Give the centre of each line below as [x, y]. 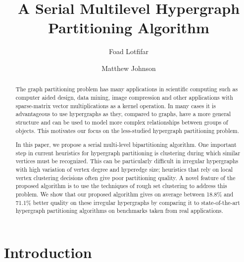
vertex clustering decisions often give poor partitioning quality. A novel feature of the [125, 177]
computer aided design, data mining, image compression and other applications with [124, 97]
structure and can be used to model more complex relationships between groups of [122, 122]
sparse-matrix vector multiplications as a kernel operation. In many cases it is [116, 105]
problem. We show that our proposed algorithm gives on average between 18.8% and [124, 194]
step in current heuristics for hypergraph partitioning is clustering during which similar [128, 153]
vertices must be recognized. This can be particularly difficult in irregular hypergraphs [127, 161]
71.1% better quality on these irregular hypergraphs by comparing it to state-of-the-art [128, 202]
